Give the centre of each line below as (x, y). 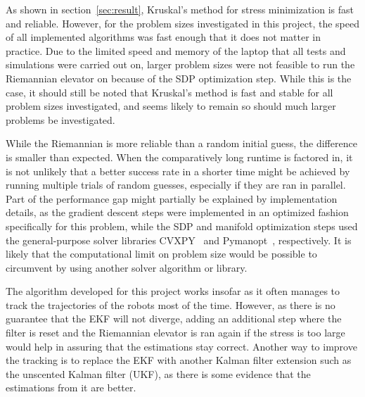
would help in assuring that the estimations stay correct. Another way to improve (181, 346)
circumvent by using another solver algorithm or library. (127, 267)
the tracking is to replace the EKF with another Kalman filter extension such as (179, 360)
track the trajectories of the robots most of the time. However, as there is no (171, 304)
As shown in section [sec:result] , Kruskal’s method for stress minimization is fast (180, 9)
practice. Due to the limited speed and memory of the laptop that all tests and (176, 50)
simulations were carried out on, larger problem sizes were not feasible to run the (180, 64)
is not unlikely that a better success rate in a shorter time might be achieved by (178, 171)
